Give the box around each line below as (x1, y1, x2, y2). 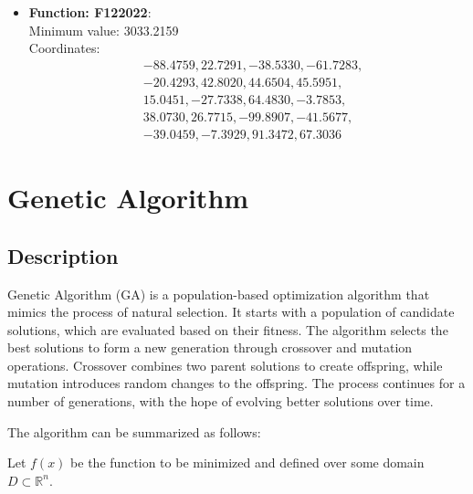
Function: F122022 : (28, 3, 152, 21)
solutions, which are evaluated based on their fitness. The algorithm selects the (7, 320, 448, 339)
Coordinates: (28, 38, 100, 58)
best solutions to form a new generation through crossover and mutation (7, 338, 413, 357)
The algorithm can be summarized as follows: (7, 422, 261, 441)
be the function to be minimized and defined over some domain (70, 453, 425, 472)
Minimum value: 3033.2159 (28, 20, 179, 39)
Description (7, 241, 119, 269)
